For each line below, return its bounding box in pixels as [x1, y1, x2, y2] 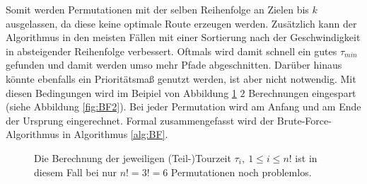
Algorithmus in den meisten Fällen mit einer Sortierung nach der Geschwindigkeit [6, 30, 361, 45]
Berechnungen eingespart [248, 85, 356, 100]
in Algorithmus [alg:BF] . [62, 127, 168, 142]
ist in [295, 150, 318, 165]
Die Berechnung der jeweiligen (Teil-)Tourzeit [34, 150, 231, 165]
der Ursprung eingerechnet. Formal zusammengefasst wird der [6, 113, 274, 127]
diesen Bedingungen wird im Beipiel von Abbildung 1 [6, 85, 237, 100]
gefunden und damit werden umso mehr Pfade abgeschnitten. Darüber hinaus [6, 57, 342, 72]
